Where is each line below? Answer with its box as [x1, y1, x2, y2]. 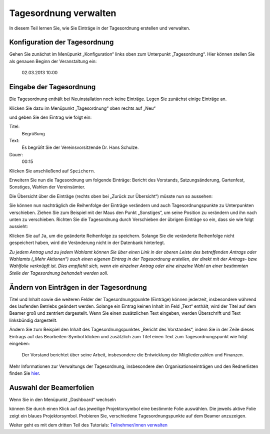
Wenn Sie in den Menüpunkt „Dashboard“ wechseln [9, 396, 116, 403]
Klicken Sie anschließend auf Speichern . [9, 168, 95, 174]
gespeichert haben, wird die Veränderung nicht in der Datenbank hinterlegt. [9, 240, 165, 246]
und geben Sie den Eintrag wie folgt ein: [9, 114, 92, 120]
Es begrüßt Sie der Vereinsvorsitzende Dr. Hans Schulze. [21, 144, 139, 150]
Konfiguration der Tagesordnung [9, 38, 114, 47]
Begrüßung [21, 130, 45, 136]
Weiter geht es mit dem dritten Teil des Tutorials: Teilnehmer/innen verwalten [9, 422, 167, 428]
